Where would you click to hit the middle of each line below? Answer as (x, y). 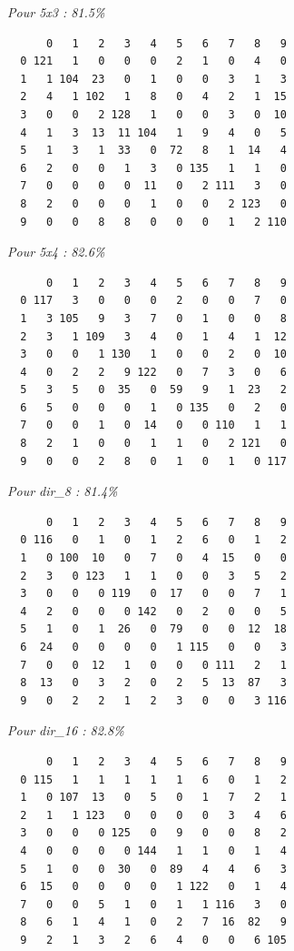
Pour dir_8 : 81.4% (63, 491)
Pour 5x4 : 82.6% (56, 252)
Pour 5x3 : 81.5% (56, 12)
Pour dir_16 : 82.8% (66, 730)
